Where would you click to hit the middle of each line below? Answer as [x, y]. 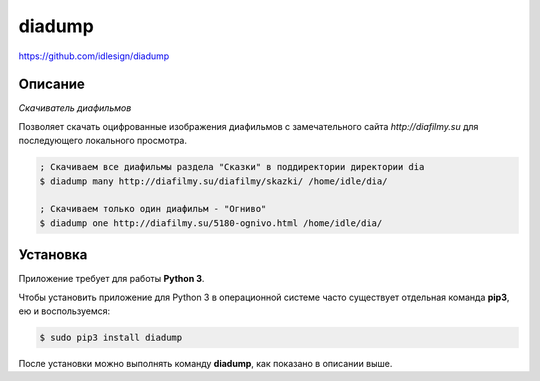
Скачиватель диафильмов [75, 108]
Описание [51, 84]
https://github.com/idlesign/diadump [94, 56]
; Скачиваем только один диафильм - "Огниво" [153, 209]
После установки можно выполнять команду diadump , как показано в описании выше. [205, 364]
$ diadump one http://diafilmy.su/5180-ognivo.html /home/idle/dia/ [211, 223]
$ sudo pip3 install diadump [111, 338]
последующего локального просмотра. [103, 141]
